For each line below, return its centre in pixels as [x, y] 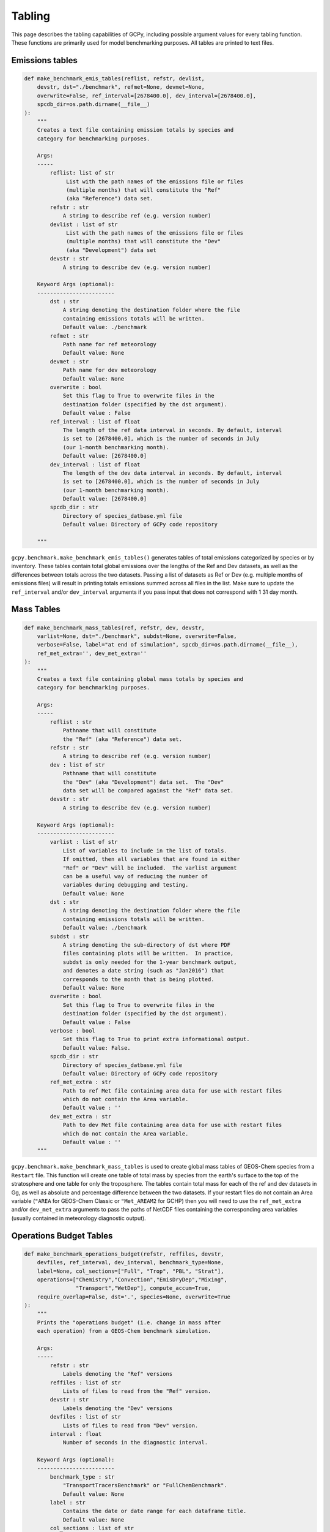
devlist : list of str [84, 224]
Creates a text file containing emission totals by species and [135, 130]
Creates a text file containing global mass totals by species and [140, 679]
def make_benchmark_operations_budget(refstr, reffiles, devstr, [124, 1254]
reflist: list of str [82, 173]
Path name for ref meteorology [110, 344]
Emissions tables [44, 60]
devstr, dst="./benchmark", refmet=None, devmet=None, [121, 87]
